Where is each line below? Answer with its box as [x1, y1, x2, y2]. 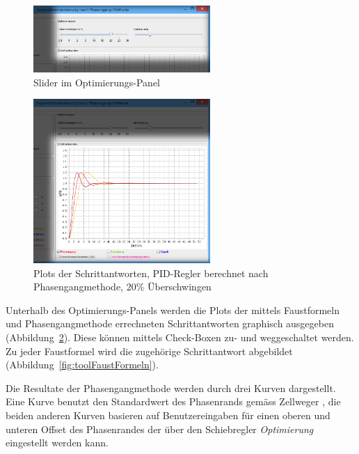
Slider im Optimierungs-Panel [33, 75, 160, 89]
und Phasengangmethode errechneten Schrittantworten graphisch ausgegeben [6, 316, 334, 331]
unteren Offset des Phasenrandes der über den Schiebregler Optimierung [6, 421, 314, 436]
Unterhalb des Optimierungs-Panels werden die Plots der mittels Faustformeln [6, 302, 340, 317]
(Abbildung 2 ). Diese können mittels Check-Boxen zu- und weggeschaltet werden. [6, 330, 354, 345]
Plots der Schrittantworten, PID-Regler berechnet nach [33, 265, 269, 280]
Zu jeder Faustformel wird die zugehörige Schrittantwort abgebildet [6, 343, 293, 358]
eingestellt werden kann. [6, 435, 109, 450]
